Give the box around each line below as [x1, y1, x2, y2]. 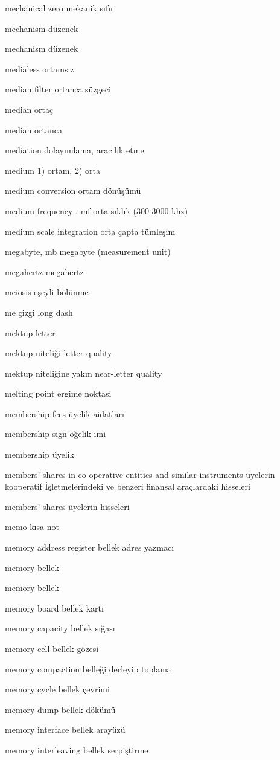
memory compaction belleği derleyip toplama [5, 662, 171, 675]
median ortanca [5, 123, 62, 136]
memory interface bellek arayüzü [5, 723, 126, 736]
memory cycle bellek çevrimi [5, 683, 110, 695]
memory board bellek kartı [5, 601, 104, 614]
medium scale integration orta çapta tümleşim [5, 225, 176, 237]
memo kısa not [5, 520, 59, 533]
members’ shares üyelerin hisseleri [5, 500, 130, 513]
